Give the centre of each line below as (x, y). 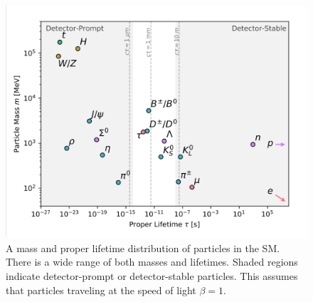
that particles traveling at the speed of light (101, 290)
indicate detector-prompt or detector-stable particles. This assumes (152, 276)
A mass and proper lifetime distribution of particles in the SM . (143, 248)
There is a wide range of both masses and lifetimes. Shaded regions (152, 262)
